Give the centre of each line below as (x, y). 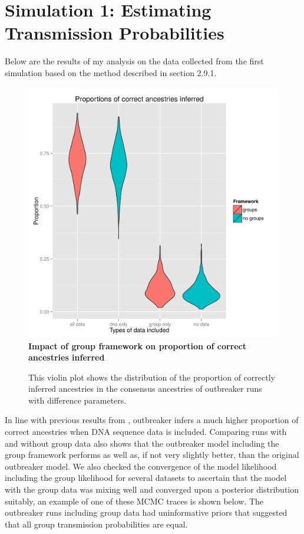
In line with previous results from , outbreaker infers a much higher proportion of (152, 420)
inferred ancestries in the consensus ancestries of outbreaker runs (145, 389)
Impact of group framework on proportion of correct (138, 345)
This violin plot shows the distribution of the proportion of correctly (152, 377)
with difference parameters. (77, 400)
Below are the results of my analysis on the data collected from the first (134, 61)
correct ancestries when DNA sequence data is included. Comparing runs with (146, 432)
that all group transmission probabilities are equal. (96, 524)
